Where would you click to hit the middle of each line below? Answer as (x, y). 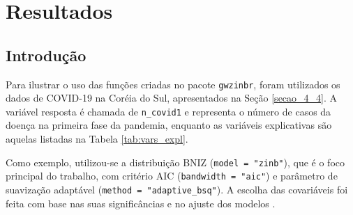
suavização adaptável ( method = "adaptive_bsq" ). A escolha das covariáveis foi (177, 189)
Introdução (46, 55)
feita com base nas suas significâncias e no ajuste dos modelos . (141, 203)
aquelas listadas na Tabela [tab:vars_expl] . (97, 139)
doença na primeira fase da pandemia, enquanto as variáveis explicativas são (169, 125)
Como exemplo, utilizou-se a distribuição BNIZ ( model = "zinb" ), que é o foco (175, 162)
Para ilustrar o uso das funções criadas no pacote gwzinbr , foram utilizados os (173, 84)
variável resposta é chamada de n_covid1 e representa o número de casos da (168, 111)
